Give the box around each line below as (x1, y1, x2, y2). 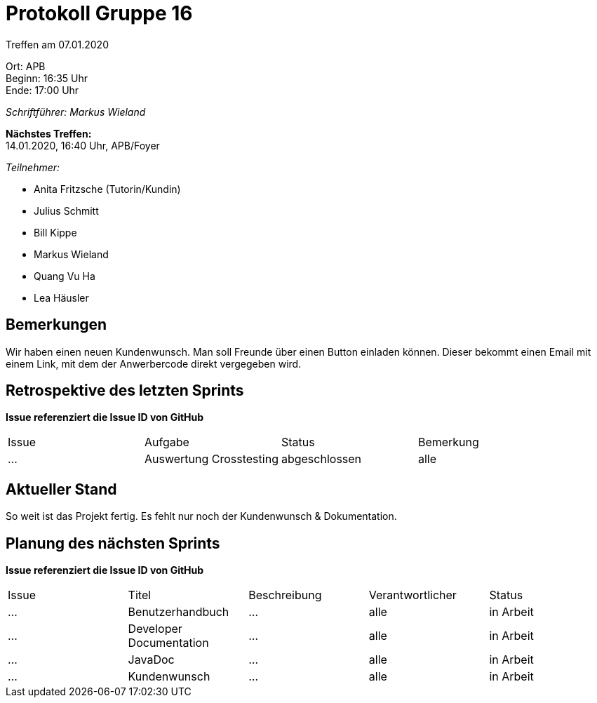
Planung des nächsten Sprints (6, 534, 220, 552)
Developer (128, 622, 182, 636)
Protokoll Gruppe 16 (6, 1, 193, 25)
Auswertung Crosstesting (144, 452, 279, 467)
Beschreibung (248, 588, 322, 603)
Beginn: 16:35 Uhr (6, 72, 88, 84)
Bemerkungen (6, 316, 107, 334)
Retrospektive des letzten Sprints (6, 382, 244, 400)
